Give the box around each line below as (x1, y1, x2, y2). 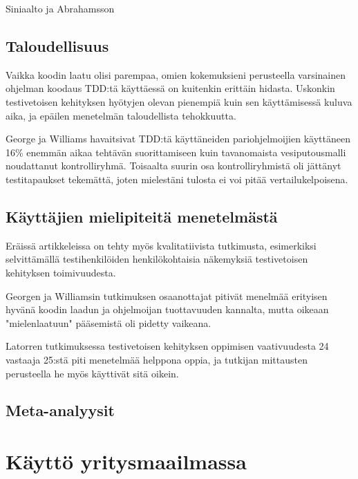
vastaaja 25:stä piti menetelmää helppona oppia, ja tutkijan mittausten (6, 352, 308, 366)
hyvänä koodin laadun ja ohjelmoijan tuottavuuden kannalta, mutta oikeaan (6, 302, 329, 317)
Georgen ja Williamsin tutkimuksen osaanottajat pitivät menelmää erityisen (6, 288, 328, 303)
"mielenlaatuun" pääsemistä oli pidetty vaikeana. (6, 315, 211, 330)
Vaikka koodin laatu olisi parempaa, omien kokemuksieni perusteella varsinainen (6, 67, 346, 82)
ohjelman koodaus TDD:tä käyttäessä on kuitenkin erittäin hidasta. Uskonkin (6, 81, 335, 95)
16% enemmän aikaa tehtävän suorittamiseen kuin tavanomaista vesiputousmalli (6, 144, 346, 159)
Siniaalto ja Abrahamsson (6, 1, 115, 15)
